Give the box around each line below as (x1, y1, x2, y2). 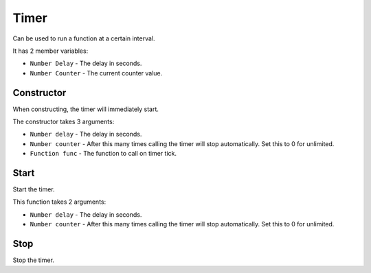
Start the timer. (12, 185, 55, 193)
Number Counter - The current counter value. (30, 69, 163, 77)
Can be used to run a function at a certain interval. (12, 34, 155, 43)
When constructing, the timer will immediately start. (12, 105, 159, 113)
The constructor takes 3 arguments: (12, 117, 115, 126)
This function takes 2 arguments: (12, 198, 106, 206)
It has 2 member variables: (12, 47, 89, 55)
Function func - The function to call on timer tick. (30, 150, 177, 158)
